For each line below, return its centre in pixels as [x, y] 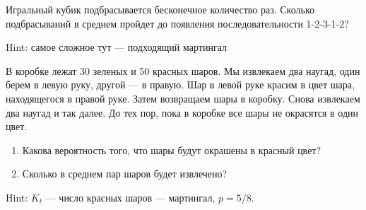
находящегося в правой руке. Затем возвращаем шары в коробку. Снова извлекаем [183, 98]
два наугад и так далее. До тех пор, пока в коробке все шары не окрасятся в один [182, 112]
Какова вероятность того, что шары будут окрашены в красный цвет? [172, 150]
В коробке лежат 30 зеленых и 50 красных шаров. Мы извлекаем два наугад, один [183, 70]
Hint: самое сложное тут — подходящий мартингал [116, 47]
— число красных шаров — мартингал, [130, 197]
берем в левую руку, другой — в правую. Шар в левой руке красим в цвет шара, [180, 84]
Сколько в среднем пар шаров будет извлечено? [125, 174]
